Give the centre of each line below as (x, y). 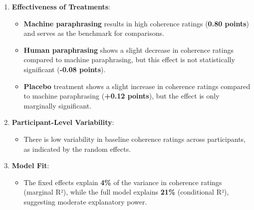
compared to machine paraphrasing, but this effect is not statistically (129, 59)
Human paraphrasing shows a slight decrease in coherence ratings (128, 50)
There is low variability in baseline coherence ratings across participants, (134, 139)
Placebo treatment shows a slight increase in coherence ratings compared (137, 86)
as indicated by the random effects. (77, 149)
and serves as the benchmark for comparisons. (94, 33)
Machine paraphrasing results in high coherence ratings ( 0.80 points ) (136, 23)
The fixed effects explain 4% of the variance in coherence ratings (123, 182)
